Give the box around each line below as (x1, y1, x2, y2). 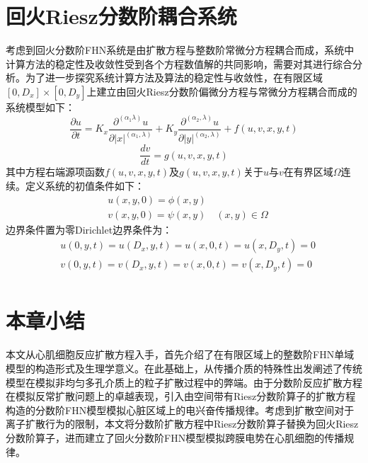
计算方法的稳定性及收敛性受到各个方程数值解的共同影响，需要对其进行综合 (6, 56, 352, 71)
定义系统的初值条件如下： (25, 178, 144, 193)
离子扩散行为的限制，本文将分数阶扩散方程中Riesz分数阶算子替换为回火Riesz (6, 416, 359, 431)
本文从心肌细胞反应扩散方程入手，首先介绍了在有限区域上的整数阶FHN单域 (6, 347, 355, 362)
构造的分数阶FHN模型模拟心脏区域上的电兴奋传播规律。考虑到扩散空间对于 (6, 402, 355, 417)
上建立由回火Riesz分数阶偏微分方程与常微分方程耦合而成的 (86, 84, 357, 98)
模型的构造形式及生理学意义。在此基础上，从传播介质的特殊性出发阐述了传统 (6, 361, 362, 375)
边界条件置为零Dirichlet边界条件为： (6, 222, 173, 236)
